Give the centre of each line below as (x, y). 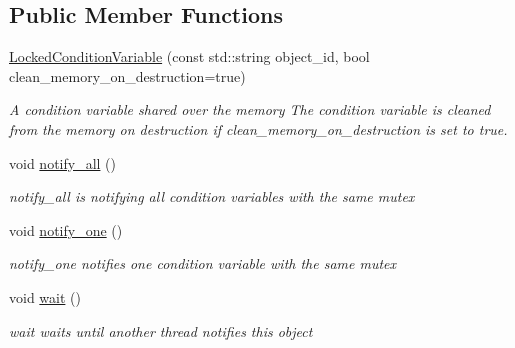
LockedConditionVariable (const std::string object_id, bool (189, 56)
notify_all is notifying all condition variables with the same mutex (212, 196)
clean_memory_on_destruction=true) (127, 75)
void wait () (45, 296)
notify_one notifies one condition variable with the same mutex (203, 263)
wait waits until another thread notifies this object (161, 330)
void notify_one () (66, 229)
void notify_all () (62, 162)
